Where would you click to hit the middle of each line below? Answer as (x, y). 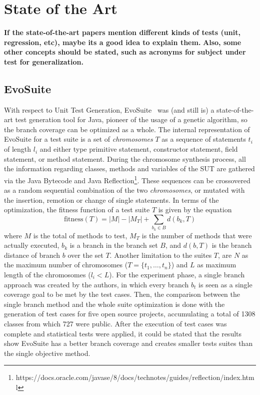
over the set (85, 255)
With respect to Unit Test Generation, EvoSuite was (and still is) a (109, 109)
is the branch (232, 245)
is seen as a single (225, 284)
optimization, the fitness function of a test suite (77, 210)
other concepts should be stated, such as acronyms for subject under (125, 52)
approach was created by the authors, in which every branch (96, 284)
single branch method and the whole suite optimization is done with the (114, 304)
